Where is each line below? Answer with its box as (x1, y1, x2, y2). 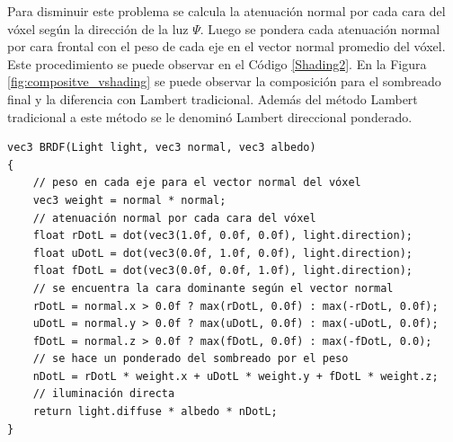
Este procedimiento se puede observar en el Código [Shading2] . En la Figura (7, 54, 427, 73)
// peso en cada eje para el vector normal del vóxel (32, 176, 361, 190)
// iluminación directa (32, 387, 175, 401)
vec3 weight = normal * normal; (32, 193, 226, 207)
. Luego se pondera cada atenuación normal (200, 19, 440, 38)
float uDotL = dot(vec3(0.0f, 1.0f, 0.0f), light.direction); (32, 246, 413, 260)
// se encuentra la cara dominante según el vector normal (32, 281, 394, 295)
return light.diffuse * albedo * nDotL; (32, 405, 278, 419)
